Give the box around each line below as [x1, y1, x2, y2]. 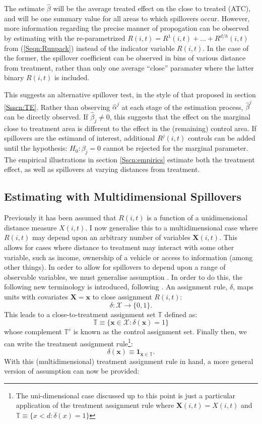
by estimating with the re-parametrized [4, 33, 125, 43]
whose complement [4, 326, 62, 337]
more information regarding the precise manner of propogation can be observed [4, 23, 249, 33]
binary [4, 72, 24, 83]
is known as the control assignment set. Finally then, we [73, 326, 247, 337]
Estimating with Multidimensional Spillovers [4, 189, 242, 204]
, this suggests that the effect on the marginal [109, 111, 250, 122]
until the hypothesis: [4, 143, 68, 153]
